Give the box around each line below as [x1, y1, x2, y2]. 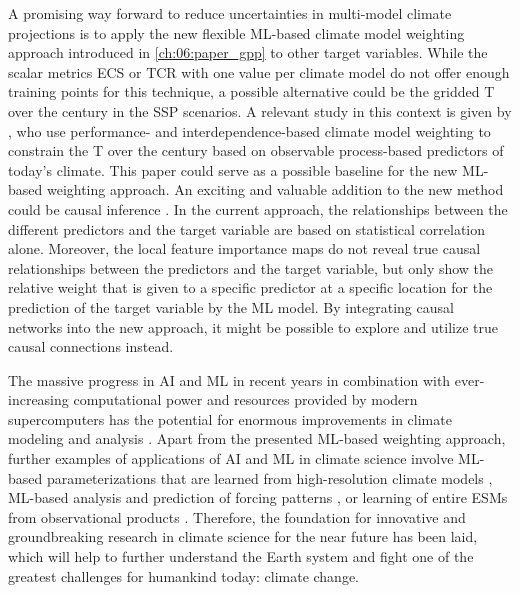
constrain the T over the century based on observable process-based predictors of [8, 140, 504, 161]
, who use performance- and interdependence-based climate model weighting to [8, 120, 491, 141]
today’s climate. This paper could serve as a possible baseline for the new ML [8, 159, 484, 180]
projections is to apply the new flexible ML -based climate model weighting [8, 22, 465, 43]
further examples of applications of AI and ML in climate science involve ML [8, 448, 480, 469]
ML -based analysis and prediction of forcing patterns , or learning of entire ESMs [8, 487, 508, 508]
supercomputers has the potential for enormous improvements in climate [8, 408, 452, 429]
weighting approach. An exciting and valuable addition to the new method [46, 179, 504, 200]
